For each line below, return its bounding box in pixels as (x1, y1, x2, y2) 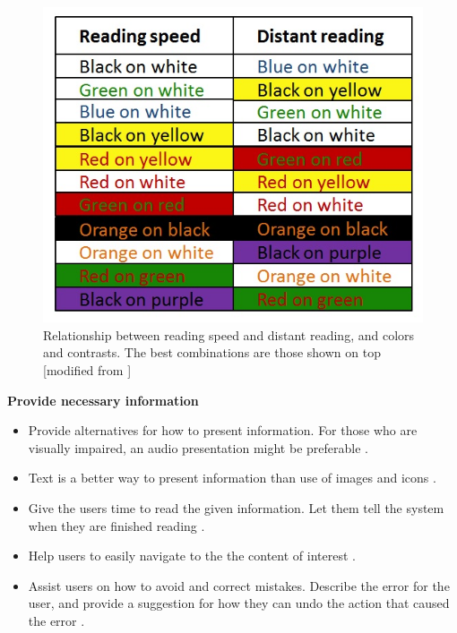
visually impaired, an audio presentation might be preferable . (28, 438, 368, 457)
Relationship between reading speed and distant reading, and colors (43, 325, 415, 344)
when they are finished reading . (28, 516, 205, 535)
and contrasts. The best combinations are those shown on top (43, 343, 381, 362)
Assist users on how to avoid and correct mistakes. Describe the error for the (28, 576, 450, 595)
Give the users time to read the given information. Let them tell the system (28, 498, 444, 517)
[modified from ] (43, 360, 132, 379)
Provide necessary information (7, 390, 199, 409)
